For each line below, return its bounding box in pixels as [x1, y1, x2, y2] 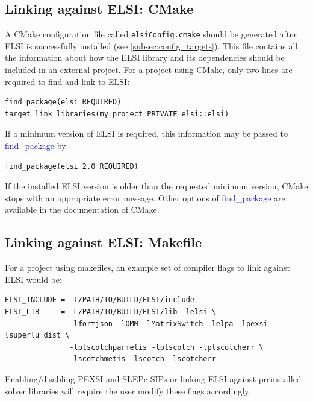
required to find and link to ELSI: [5, 75, 130, 87]
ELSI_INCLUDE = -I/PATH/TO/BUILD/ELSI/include [5, 295, 194, 305]
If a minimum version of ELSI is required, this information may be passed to [5, 127, 288, 140]
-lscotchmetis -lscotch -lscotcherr [69, 355, 216, 364]
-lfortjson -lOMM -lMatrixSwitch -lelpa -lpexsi [69, 319, 268, 328]
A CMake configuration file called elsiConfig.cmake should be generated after [5, 28, 297, 40]
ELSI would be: [5, 273, 62, 285]
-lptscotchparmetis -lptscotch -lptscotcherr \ [69, 343, 264, 352]
